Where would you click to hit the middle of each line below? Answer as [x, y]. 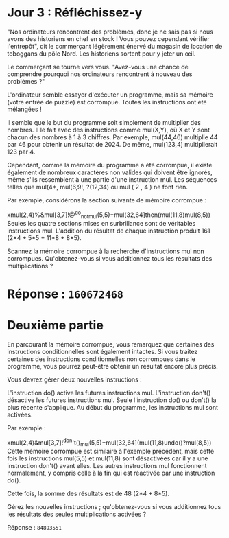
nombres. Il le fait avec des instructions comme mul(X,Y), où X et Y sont [109, 130]
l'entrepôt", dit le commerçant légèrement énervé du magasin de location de [115, 46]
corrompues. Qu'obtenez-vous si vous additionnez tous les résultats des [110, 259]
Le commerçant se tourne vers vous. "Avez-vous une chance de [98, 67]
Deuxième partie [56, 325]
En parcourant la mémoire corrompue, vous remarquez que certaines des [111, 344]
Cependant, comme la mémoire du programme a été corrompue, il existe [110, 165]
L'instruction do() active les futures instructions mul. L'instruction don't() [109, 393]
